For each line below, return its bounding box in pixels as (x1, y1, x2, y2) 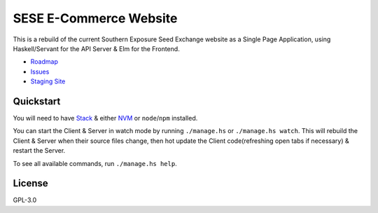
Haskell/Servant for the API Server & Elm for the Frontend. (13, 44, 180, 53)
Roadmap (30, 57, 59, 66)
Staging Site (30, 77, 66, 85)
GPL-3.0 (13, 196, 37, 205)
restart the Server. (13, 146, 66, 155)
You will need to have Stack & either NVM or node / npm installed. (13, 114, 198, 123)
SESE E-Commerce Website (13, 11, 178, 26)
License (13, 177, 48, 189)
